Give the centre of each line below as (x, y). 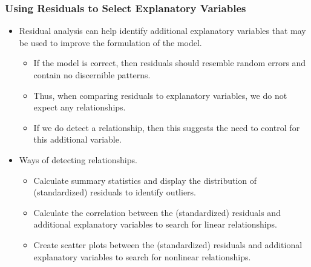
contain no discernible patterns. (92, 75)
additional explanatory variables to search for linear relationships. (155, 224)
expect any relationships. (80, 107)
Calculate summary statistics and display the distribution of (145, 180)
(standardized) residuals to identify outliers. (115, 192)
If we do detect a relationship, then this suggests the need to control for (167, 127)
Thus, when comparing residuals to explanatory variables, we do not (160, 95)
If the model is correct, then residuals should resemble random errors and (170, 63)
